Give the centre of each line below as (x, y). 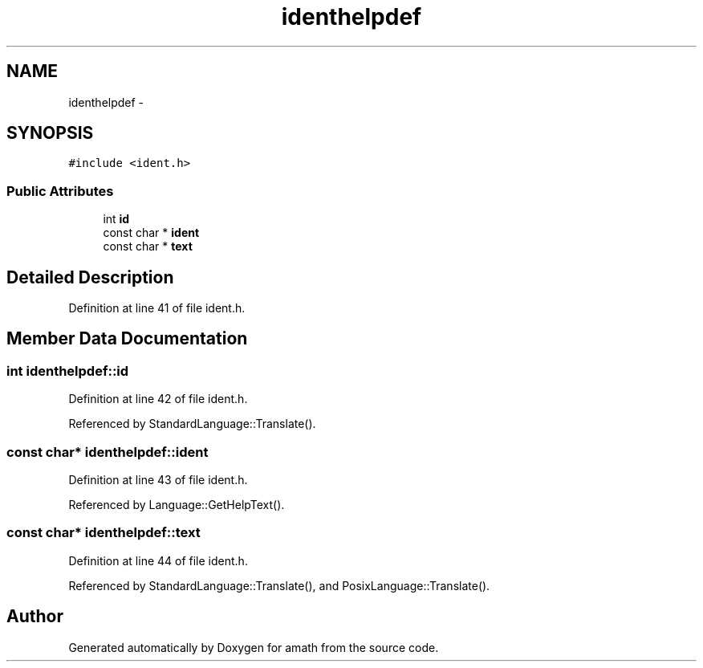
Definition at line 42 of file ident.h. (158, 399)
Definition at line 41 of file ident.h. (157, 308)
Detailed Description (90, 277)
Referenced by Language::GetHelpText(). (177, 505)
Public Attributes (60, 191)
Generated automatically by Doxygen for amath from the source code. (254, 647)
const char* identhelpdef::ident (108, 452)
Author (35, 617)
